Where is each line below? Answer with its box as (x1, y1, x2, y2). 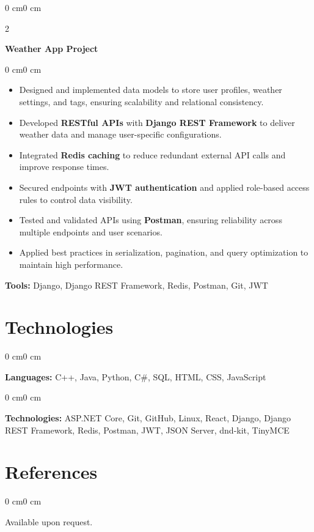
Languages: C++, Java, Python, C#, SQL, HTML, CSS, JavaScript (5, 370, 266, 383)
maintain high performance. (19, 257, 123, 270)
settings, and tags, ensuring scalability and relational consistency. (19, 95, 264, 108)
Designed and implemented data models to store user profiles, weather (19, 83, 282, 96)
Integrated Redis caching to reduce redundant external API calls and (19, 148, 286, 161)
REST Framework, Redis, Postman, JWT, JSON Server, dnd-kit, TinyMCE (5, 423, 290, 436)
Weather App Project (5, 42, 98, 55)
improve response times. (19, 160, 109, 173)
